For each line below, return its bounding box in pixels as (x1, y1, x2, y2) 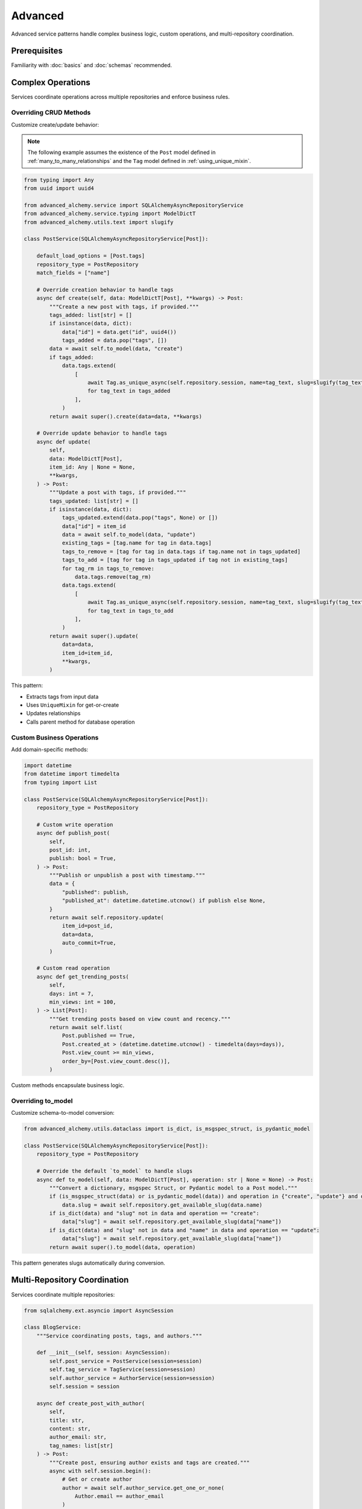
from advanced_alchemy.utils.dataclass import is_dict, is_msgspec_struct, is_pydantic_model (24, 1126, 311, 1132)
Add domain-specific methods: (11, 746, 89, 753)
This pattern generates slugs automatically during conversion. (11, 1259, 165, 1266)
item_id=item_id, (62, 649, 113, 656)
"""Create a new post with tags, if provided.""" (49, 303, 199, 310)
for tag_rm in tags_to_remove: (62, 565, 155, 572)
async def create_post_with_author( (36, 1400, 145, 1406)
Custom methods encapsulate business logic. (11, 1082, 125, 1089)
